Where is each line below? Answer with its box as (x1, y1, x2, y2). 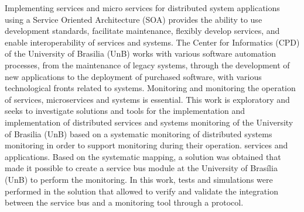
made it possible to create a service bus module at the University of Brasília (5, 162, 278, 174)
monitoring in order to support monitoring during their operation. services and (5, 139, 288, 151)
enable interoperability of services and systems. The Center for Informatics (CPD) (5, 36, 300, 48)
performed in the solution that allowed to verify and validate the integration (5, 185, 278, 197)
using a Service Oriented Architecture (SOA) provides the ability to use (5, 13, 262, 25)
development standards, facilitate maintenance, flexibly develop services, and (5, 25, 280, 37)
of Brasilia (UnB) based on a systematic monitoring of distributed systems (5, 127, 272, 140)
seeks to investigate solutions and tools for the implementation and (5, 105, 245, 117)
